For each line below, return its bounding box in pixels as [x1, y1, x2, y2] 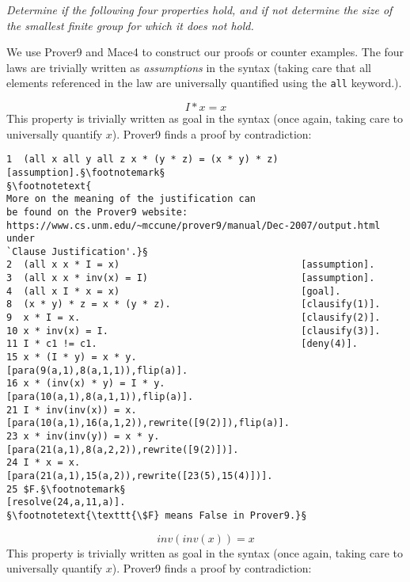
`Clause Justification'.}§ [6, 245, 148, 257]
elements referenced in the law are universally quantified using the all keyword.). [6, 74, 402, 91]
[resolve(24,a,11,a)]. [6, 496, 126, 508]
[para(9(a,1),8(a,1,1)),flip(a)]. [6, 364, 188, 376]
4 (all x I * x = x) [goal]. [6, 285, 341, 297]
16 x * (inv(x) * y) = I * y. [6, 378, 165, 390]
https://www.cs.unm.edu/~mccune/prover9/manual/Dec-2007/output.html [6, 219, 381, 231]
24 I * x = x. [6, 457, 81, 469]
